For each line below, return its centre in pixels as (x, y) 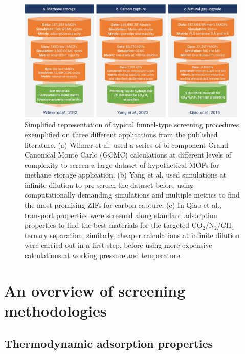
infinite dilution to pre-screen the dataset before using (109, 184)
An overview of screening (95, 290)
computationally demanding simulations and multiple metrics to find (132, 195)
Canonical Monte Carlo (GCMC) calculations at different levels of (128, 155)
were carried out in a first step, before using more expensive (118, 245)
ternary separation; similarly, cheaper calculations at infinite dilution (132, 235)
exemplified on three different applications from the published (121, 134)
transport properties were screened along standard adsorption (121, 215)
